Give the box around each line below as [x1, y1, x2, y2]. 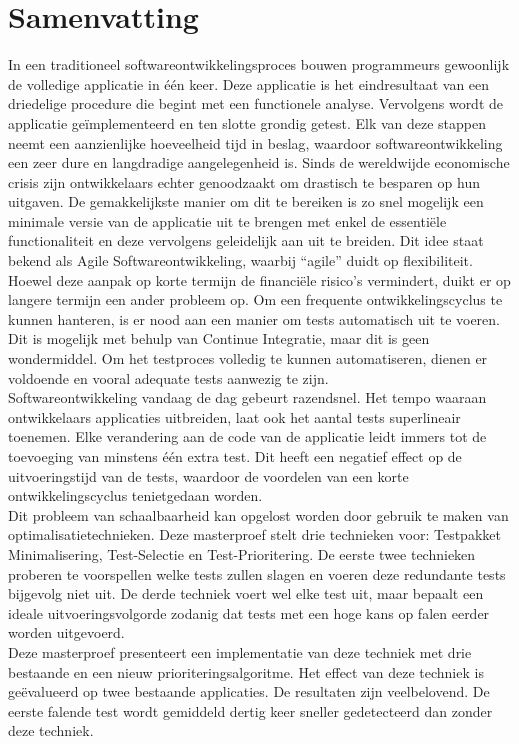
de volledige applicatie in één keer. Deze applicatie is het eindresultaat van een [8, 73, 490, 94]
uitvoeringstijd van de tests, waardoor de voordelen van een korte [8, 465, 409, 486]
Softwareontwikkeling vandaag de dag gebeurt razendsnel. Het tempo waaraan [8, 387, 487, 408]
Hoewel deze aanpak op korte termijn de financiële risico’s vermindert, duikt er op [8, 269, 511, 290]
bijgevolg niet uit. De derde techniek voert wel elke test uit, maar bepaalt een [8, 583, 484, 604]
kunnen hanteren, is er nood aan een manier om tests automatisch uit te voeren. [8, 308, 501, 329]
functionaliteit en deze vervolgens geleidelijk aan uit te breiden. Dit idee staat [8, 230, 484, 251]
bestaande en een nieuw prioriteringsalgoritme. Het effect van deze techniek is [8, 661, 484, 682]
